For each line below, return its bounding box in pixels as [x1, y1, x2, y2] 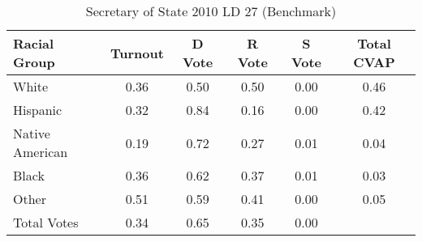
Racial [13, 34, 54, 53]
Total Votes [13, 213, 79, 231]
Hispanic [13, 100, 62, 119]
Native [13, 124, 50, 142]
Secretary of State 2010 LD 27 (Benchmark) [85, 2, 337, 20]
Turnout [110, 43, 164, 62]
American [13, 142, 68, 161]
